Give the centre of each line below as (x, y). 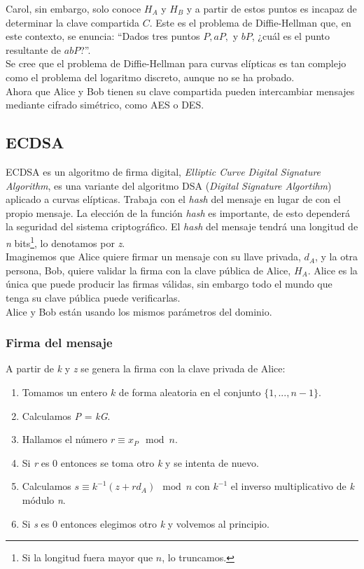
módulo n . (44, 499)
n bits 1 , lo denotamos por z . (65, 241)
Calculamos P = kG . (66, 415)
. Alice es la (332, 270)
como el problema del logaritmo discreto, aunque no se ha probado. (150, 77)
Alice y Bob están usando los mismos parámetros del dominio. (139, 311)
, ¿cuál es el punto (291, 36)
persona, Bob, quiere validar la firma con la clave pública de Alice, (148, 270)
